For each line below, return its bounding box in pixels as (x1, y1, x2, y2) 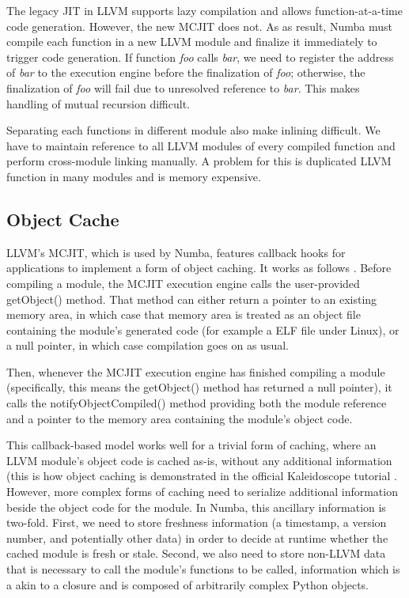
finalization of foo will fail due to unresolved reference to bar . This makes (6, 79, 360, 96)
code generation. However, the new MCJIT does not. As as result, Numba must (6, 17, 392, 34)
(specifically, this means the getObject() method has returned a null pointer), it (6, 379, 392, 396)
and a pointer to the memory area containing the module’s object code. (6, 410, 353, 426)
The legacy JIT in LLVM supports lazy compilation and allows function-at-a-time (6, 2, 403, 18)
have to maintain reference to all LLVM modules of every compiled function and (6, 137, 396, 153)
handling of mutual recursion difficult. (6, 95, 190, 112)
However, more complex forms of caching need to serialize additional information (6, 483, 398, 500)
